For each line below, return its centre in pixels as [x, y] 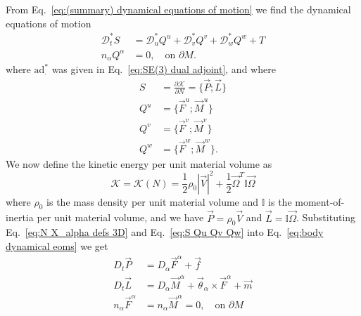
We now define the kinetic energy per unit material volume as [139, 163]
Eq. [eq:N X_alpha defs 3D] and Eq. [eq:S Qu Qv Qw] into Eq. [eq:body [165, 232]
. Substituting [326, 217]
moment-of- [320, 201]
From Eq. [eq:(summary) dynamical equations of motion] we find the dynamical [178, 9]
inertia [20, 217]
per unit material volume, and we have [120, 217]
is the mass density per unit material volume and [153, 201]
